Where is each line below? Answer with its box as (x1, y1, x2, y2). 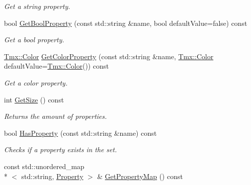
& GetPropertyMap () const (97, 171, 183, 181)
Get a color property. (4, 77, 68, 88)
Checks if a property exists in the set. (4, 144, 117, 155)
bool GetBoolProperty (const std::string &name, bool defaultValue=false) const (4, 17, 248, 28)
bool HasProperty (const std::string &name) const (4, 127, 157, 138)
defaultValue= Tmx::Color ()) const (4, 61, 109, 71)
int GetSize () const (4, 94, 64, 104)
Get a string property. (4, 1, 71, 11)
